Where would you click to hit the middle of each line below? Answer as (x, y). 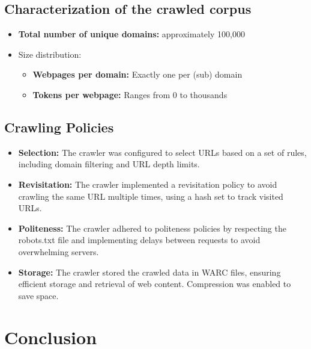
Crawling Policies (59, 127)
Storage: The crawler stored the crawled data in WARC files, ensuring (149, 272)
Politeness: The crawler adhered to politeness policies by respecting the (152, 228)
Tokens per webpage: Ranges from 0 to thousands (130, 94)
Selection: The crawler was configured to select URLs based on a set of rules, (162, 152)
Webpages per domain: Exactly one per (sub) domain (137, 74)
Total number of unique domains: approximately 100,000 (131, 34)
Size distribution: (50, 54)
